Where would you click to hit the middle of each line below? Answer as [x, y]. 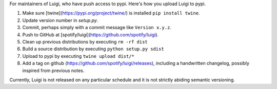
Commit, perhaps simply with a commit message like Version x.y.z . [97, 28]
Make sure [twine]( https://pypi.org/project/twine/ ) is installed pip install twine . [111, 13]
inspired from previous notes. [53, 70]
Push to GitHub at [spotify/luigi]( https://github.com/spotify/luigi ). [91, 35]
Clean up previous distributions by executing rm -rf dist [85, 41]
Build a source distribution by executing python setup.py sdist [93, 49]
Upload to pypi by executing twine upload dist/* [78, 56]
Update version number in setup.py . [60, 20]
